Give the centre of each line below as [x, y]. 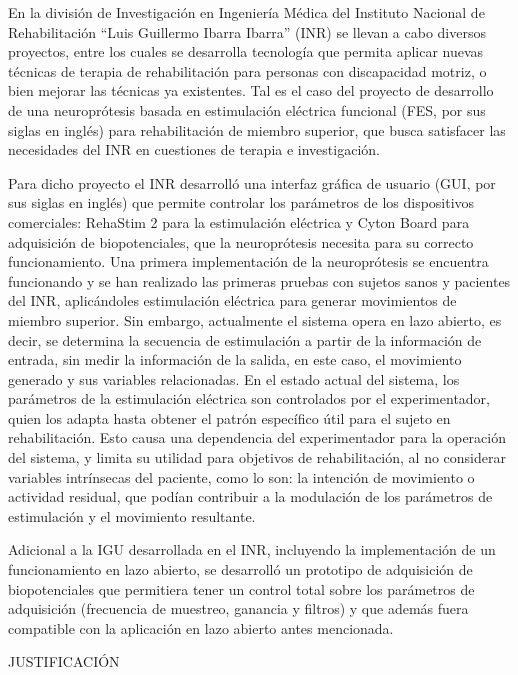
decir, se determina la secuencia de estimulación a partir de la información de [245, 339]
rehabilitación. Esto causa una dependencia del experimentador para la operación [257, 437]
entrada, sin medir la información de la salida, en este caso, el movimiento [235, 359]
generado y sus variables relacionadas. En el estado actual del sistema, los [234, 378]
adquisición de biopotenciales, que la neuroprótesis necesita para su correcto [241, 241]
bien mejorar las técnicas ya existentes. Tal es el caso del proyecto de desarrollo [251, 90]
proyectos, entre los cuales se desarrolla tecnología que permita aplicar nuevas [246, 51]
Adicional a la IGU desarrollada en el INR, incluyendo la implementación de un [252, 549]
